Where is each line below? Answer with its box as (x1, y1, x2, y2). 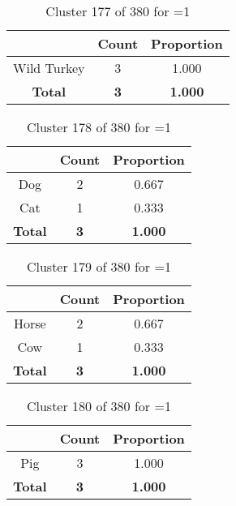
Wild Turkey (13, 58, 85, 77)
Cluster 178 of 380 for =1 (26, 118, 171, 136)
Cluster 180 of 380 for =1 (26, 397, 171, 415)
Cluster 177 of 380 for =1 (45, 2, 191, 20)
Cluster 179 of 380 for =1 (26, 257, 171, 276)
